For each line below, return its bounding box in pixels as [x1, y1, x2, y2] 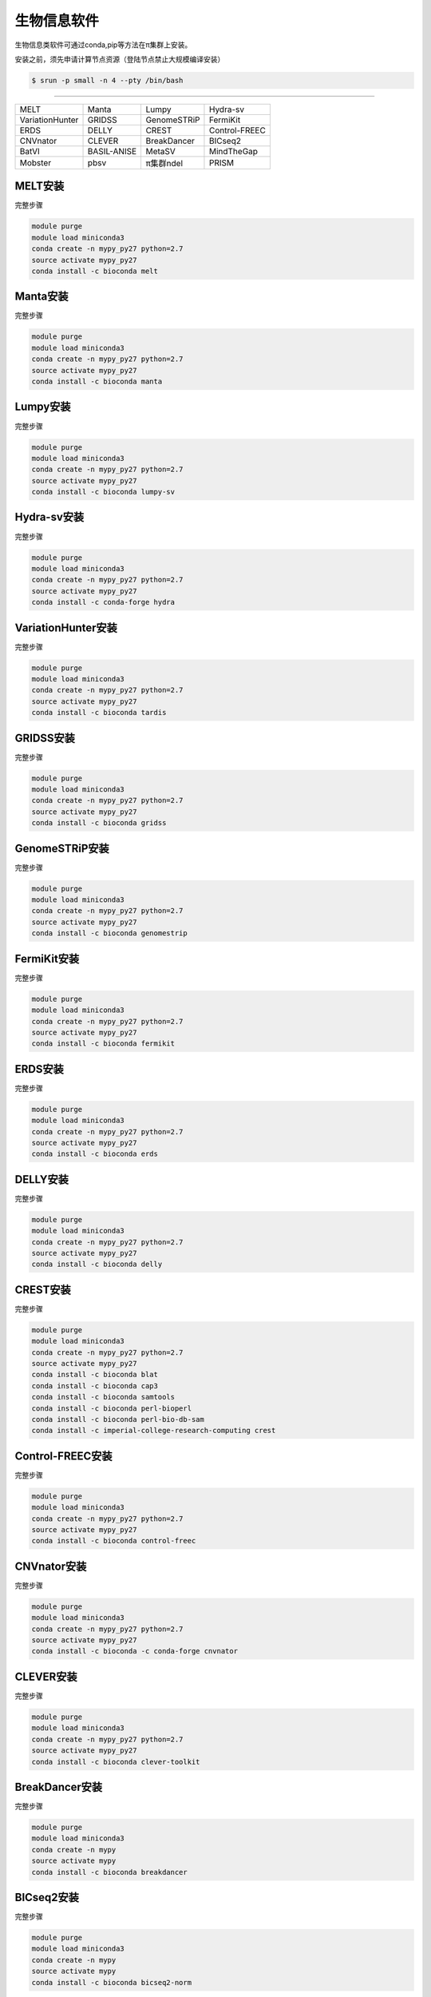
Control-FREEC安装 [14, 1449, 113, 1463]
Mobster [19, 157, 52, 168]
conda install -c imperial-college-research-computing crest [31, 1426, 276, 1435]
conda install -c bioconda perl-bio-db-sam [31, 1415, 205, 1423]
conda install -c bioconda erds [31, 1149, 159, 1158]
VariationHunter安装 [14, 621, 117, 634]
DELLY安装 [14, 1173, 69, 1186]
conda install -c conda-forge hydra [31, 598, 176, 607]
